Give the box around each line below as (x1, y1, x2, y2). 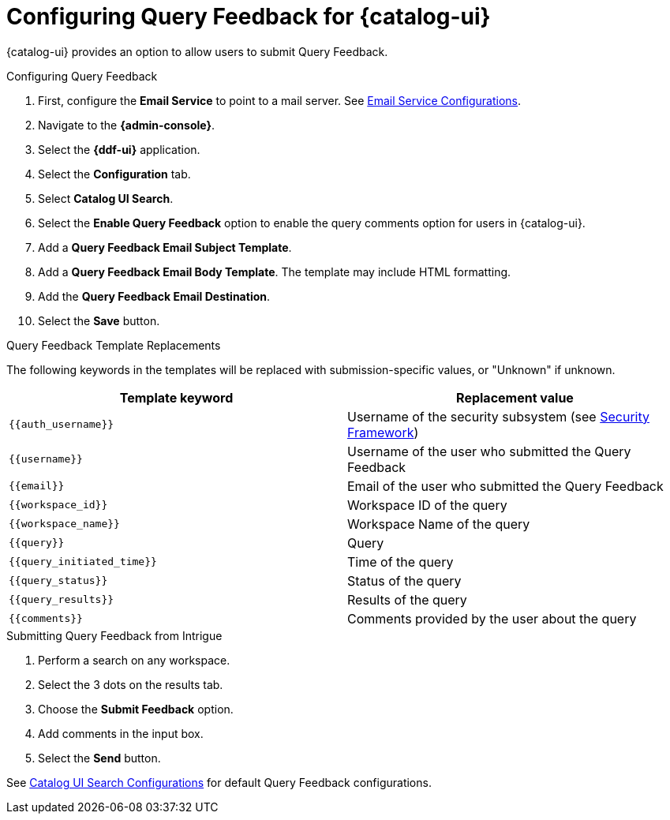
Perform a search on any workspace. (38, 653, 230, 667)
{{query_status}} (9, 575, 108, 587)
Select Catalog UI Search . (38, 191, 174, 205)
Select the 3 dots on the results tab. (38, 677, 223, 691)
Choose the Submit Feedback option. (38, 702, 234, 716)
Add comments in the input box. (38, 726, 204, 740)
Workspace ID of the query (347, 496, 507, 513)
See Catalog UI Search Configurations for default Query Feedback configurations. (6, 775, 432, 789)
